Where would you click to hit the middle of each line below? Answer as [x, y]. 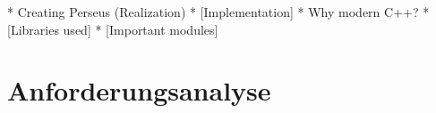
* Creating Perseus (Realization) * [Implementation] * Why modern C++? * [218, 12]
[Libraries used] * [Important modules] [113, 29]
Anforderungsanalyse [139, 90]
